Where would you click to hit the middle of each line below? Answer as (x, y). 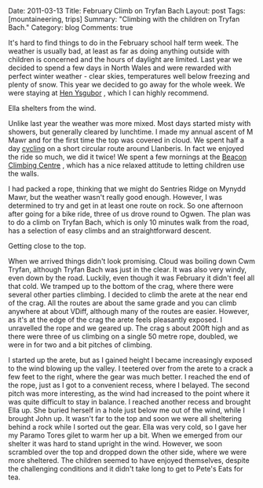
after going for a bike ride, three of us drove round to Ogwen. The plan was (130, 214)
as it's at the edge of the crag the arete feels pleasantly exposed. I (115, 320)
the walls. (24, 174)
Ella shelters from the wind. (52, 108)
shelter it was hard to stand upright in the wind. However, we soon (115, 444)
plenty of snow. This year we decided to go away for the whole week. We (127, 85)
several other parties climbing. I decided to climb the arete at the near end (128, 294)
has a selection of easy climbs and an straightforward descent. (110, 231)
